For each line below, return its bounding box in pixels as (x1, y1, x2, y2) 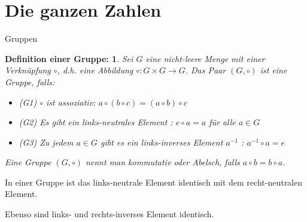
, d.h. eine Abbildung (57, 64, 133, 76)
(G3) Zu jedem (19, 135, 74, 148)
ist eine (260, 64, 287, 76)
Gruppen (5, 32, 38, 45)
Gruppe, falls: (5, 75, 55, 88)
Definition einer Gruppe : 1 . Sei (5, 52, 133, 64)
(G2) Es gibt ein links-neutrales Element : (19, 116, 173, 128)
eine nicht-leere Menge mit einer (145, 52, 265, 64)
